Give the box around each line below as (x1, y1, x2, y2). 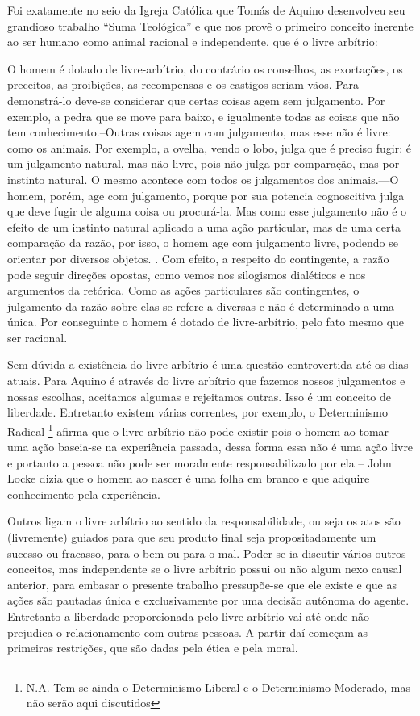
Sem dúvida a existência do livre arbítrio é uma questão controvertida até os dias (7, 356, 409, 373)
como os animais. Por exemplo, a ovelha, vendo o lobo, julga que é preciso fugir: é (7, 139, 412, 156)
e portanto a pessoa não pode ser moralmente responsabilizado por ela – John (7, 454, 392, 471)
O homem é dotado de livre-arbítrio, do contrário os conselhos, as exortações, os (7, 60, 403, 77)
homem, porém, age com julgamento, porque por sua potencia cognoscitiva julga (7, 186, 405, 203)
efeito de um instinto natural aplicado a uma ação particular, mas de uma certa (7, 218, 401, 235)
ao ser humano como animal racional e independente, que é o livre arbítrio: (7, 33, 378, 50)
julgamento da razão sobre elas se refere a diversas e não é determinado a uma (7, 297, 395, 314)
